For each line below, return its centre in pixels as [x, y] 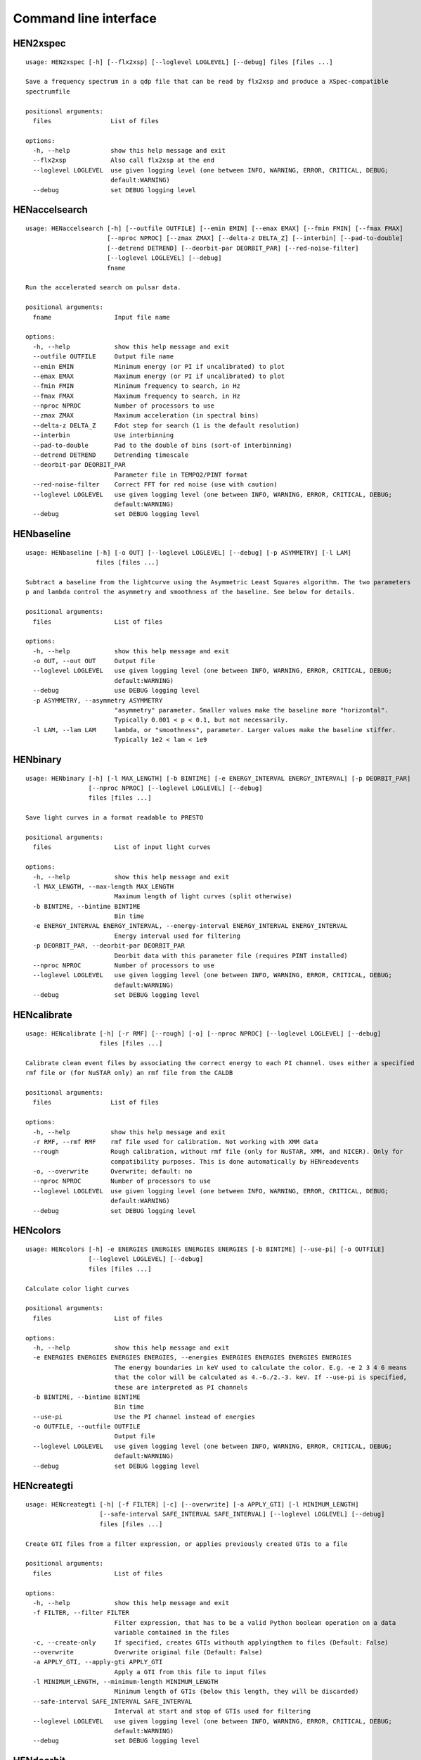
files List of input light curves [122, 847]
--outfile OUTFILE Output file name [103, 357]
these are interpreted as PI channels [181, 1387]
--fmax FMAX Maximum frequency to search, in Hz [136, 396]
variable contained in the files [172, 1633]
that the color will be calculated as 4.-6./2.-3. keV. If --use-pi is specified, [261, 1377]
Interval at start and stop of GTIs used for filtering [213, 1711]
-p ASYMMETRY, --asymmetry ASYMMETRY [98, 700]
